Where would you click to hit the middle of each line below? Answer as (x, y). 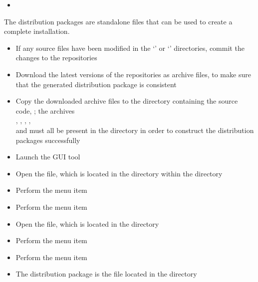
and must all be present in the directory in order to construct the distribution (135, 130)
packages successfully (48, 140)
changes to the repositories (56, 58)
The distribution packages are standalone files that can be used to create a (118, 21)
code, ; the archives (45, 110)
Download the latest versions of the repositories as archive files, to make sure (133, 74)
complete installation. (37, 31)
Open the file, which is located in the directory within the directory (119, 173)
